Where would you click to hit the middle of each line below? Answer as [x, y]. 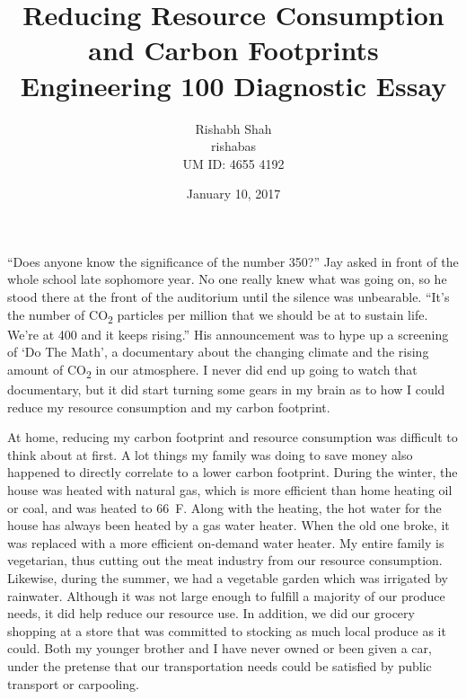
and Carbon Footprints [233, 50]
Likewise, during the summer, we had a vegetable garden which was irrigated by [228, 578]
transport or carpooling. [73, 683]
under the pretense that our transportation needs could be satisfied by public [220, 666]
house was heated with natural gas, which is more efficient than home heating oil [230, 490]
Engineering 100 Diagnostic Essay [233, 85]
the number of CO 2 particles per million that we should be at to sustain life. [218, 315]
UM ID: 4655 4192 [233, 163]
